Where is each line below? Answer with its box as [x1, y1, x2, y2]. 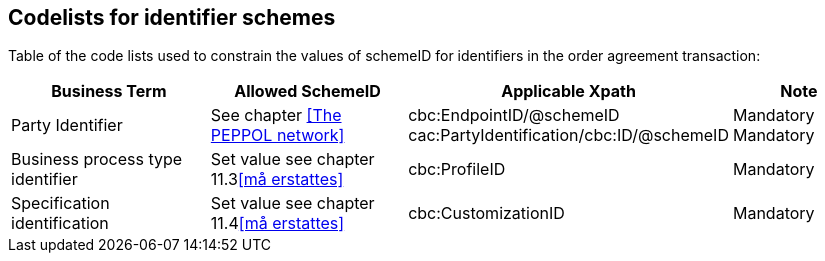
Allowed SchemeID [234, 81, 381, 102]
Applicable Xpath [501, 81, 636, 102]
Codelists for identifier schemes [8, 5, 336, 30]
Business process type [11, 149, 183, 170]
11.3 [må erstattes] [210, 169, 344, 190]
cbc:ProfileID [408, 159, 506, 180]
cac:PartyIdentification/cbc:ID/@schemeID [408, 125, 729, 146]
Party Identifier [11, 115, 123, 136]
